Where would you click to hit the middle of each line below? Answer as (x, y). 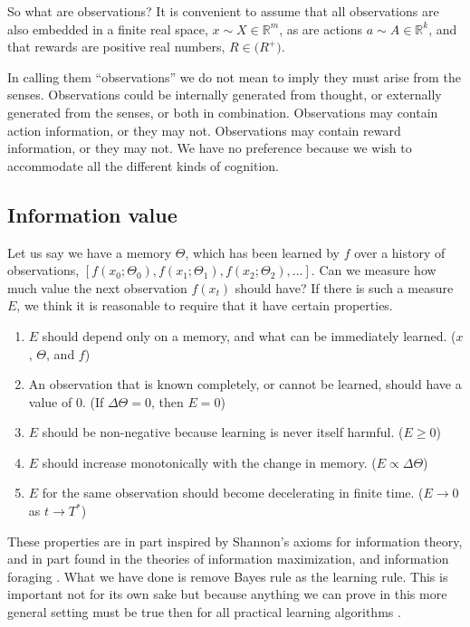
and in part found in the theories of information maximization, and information (228, 559)
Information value (92, 214)
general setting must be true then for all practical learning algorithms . (204, 612)
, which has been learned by (262, 252)
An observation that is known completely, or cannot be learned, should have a (245, 384)
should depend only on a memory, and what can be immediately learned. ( (249, 335)
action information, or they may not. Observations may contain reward (204, 130)
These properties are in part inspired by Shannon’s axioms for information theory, (235, 541)
